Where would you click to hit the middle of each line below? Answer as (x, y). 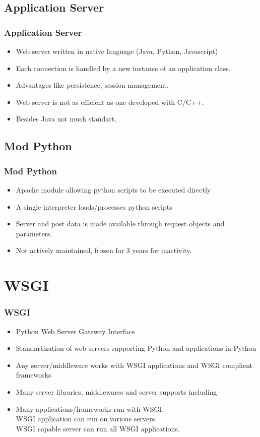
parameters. (34, 233)
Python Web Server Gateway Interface (75, 331)
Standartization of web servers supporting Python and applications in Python (136, 348)
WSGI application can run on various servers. (86, 419)
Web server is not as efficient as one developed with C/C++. (110, 102)
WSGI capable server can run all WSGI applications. (98, 428)
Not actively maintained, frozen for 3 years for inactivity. (104, 250)
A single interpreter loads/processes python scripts (94, 206)
